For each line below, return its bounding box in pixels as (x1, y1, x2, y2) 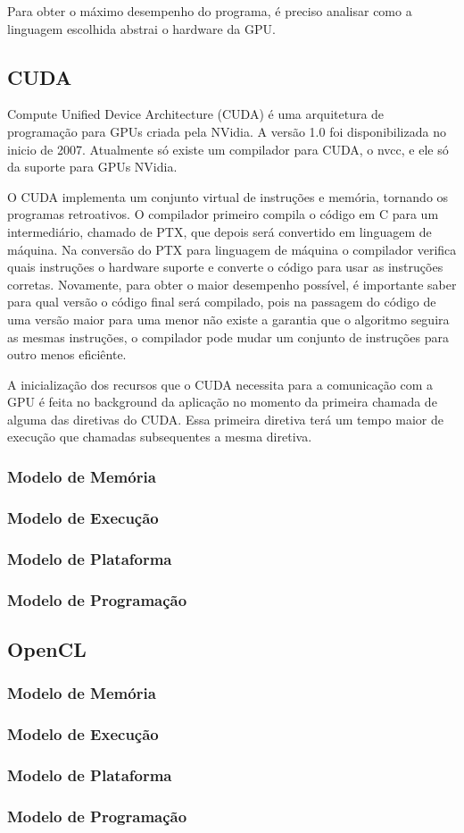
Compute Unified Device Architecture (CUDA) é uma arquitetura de (7, 105, 385, 123)
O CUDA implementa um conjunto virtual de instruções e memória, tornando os (7, 187, 449, 206)
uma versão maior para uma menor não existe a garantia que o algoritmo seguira (7, 309, 450, 328)
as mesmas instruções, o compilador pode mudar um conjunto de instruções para (7, 327, 449, 346)
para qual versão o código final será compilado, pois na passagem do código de (7, 292, 436, 311)
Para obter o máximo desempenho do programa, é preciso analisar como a (7, 2, 412, 20)
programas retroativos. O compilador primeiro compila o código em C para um (7, 205, 439, 223)
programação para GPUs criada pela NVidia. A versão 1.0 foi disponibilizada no (7, 122, 446, 140)
